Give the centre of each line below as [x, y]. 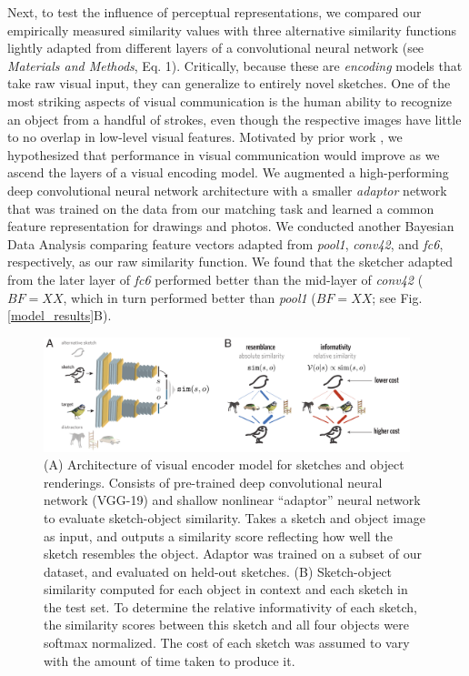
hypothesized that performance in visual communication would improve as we [224, 154]
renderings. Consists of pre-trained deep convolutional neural [213, 482]
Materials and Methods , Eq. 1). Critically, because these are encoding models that [235, 65]
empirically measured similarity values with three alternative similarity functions [232, 30]
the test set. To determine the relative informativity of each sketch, [230, 606]
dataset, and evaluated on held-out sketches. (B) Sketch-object [218, 571]
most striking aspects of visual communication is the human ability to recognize [230, 101]
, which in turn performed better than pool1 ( [190, 297]
